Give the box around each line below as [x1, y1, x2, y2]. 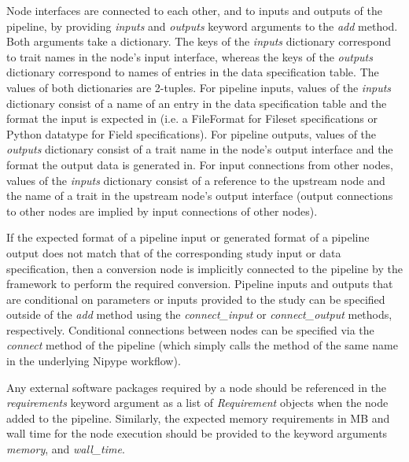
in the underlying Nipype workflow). [6, 353, 181, 369]
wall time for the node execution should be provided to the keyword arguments [6, 425, 388, 442]
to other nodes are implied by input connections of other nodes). [6, 202, 318, 219]
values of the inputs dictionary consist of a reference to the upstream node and [6, 172, 385, 188]
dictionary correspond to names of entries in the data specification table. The [6, 64, 379, 80]
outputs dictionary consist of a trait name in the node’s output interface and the [6, 141, 393, 157]
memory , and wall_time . [6, 441, 125, 457]
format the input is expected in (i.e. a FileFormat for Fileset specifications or [6, 110, 378, 127]
